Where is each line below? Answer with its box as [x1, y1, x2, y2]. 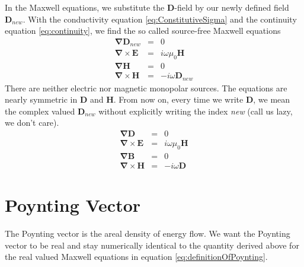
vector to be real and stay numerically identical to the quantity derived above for [5, 239, 299, 251]
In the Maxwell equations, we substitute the [5, 1, 165, 13]
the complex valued [5, 104, 75, 117]
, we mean [253, 93, 290, 106]
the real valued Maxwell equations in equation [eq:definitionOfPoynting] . [5, 250, 268, 263]
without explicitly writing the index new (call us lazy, [98, 104, 293, 117]
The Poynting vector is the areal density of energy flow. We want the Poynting [5, 227, 290, 240]
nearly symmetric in [5, 93, 78, 106]
